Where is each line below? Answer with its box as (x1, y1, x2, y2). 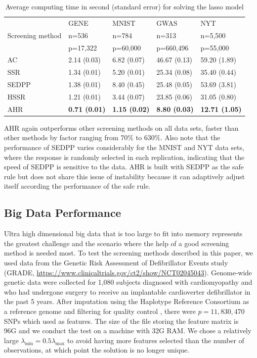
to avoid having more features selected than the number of (67, 335, 245, 345)
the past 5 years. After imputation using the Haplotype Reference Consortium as (4, 296, 249, 307)
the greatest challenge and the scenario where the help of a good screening (4, 238, 229, 248)
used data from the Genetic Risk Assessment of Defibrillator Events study (4, 257, 228, 267)
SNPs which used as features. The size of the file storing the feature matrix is (4, 315, 239, 326)
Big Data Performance (4, 205, 121, 220)
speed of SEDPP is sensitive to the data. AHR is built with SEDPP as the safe (4, 161, 244, 172)
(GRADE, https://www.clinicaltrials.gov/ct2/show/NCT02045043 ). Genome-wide (4, 267, 252, 277)
